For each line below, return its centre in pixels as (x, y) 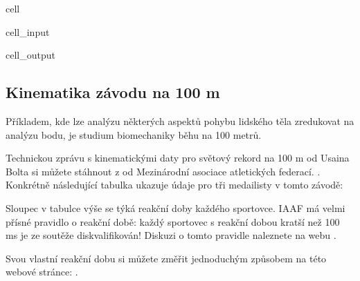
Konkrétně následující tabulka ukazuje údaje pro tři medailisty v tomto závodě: (174, 185)
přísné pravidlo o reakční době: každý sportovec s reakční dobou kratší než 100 (173, 221)
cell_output (30, 55)
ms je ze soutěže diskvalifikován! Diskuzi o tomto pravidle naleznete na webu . (171, 235)
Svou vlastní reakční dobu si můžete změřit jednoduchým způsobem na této (166, 258)
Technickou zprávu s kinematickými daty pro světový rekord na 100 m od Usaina (178, 158)
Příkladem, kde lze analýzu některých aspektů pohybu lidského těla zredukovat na (180, 120)
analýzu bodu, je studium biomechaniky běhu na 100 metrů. (134, 134)
